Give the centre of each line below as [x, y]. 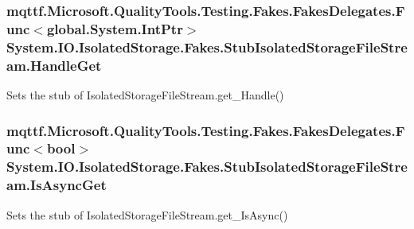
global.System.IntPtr [115, 28]
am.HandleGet [54, 65]
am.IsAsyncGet [57, 185]
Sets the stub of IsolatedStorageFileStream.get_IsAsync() [147, 214]
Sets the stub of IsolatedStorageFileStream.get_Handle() [145, 94]
